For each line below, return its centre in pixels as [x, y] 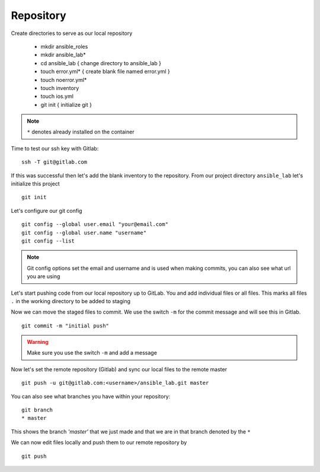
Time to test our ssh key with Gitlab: [55, 148]
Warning [38, 342]
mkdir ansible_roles [64, 46]
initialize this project [36, 184]
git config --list [48, 241]
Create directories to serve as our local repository [72, 33]
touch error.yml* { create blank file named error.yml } [105, 72]
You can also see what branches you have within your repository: [91, 396]
